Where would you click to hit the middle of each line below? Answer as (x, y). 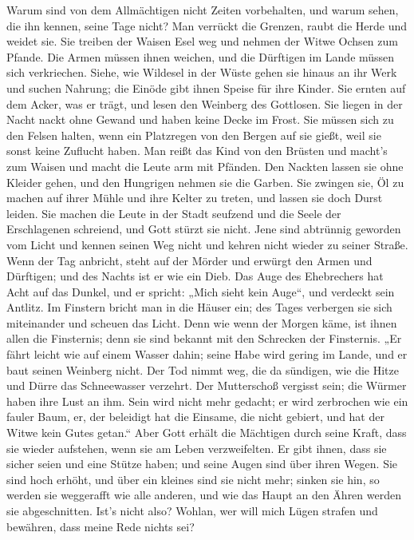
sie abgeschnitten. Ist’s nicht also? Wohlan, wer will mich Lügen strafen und (192, 510)
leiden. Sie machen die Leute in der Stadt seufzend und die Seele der (174, 213)
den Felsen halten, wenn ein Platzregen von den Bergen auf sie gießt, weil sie (194, 135)
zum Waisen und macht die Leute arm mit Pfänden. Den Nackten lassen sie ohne (205, 166)
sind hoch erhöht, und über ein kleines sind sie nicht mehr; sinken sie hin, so (193, 479)
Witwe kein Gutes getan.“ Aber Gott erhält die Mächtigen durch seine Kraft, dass (207, 433)
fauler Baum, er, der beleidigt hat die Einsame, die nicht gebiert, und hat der (195, 417)
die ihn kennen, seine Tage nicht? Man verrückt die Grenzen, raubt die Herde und (207, 25)
